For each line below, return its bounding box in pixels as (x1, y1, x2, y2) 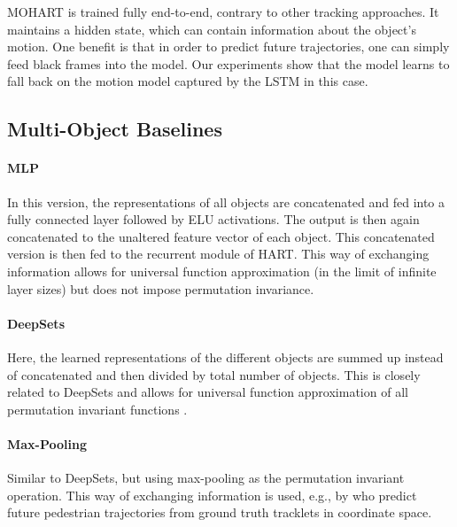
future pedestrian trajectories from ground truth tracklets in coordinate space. (7, 503, 432, 522)
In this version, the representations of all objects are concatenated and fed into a (7, 192, 445, 211)
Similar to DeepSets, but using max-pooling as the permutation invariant (7, 469, 405, 487)
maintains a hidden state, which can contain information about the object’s (7, 19, 416, 38)
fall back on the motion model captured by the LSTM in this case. (7, 72, 368, 90)
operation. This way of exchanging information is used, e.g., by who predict (7, 485, 417, 504)
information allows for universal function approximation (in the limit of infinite (7, 261, 437, 280)
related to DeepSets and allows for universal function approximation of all (7, 383, 408, 401)
